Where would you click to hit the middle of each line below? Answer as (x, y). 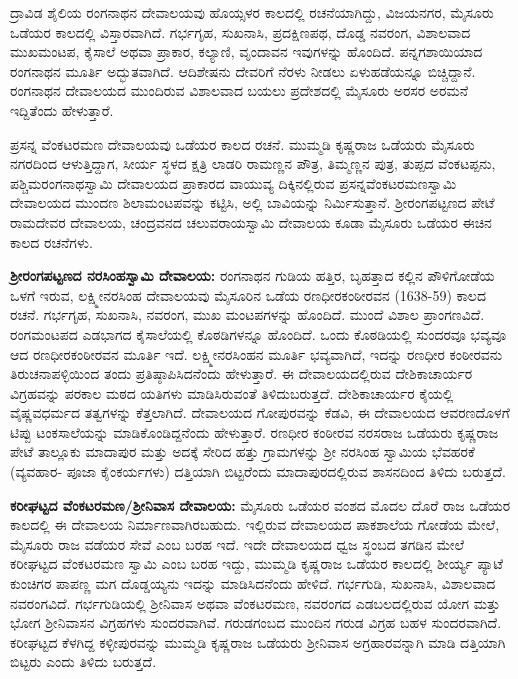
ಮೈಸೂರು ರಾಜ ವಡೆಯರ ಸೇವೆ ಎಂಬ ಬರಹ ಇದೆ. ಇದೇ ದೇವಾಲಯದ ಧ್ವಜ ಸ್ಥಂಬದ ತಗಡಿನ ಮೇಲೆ (237, 543)
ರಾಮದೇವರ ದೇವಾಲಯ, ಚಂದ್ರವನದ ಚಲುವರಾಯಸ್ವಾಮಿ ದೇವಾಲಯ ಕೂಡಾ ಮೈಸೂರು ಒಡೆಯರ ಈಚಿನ (251, 221)
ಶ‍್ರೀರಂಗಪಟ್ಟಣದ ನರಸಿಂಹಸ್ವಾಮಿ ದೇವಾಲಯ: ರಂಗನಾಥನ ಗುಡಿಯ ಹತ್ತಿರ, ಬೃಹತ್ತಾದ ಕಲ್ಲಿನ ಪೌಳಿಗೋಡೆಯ (252, 275)
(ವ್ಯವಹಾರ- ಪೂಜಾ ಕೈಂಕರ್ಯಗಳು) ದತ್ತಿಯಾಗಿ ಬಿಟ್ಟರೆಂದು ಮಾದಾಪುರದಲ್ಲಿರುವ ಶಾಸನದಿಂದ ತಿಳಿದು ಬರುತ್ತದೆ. (258, 471)
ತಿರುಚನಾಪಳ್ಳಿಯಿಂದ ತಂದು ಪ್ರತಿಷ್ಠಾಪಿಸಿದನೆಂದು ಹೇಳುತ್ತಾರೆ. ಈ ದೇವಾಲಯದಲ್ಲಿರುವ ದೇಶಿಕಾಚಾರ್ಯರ (241, 373)
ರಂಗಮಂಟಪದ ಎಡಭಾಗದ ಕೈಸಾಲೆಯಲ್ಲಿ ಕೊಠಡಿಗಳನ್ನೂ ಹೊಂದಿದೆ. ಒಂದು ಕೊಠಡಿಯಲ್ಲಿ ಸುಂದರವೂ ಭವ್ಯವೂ (258, 333)
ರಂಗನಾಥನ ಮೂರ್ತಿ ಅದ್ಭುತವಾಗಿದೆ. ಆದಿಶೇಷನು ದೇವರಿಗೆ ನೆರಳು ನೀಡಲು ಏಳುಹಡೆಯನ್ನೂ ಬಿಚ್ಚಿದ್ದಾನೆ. (243, 70)
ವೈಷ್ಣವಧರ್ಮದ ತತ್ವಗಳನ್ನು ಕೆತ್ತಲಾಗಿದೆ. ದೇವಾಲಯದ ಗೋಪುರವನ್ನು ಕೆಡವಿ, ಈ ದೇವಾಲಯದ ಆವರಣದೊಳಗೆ (260, 412)
